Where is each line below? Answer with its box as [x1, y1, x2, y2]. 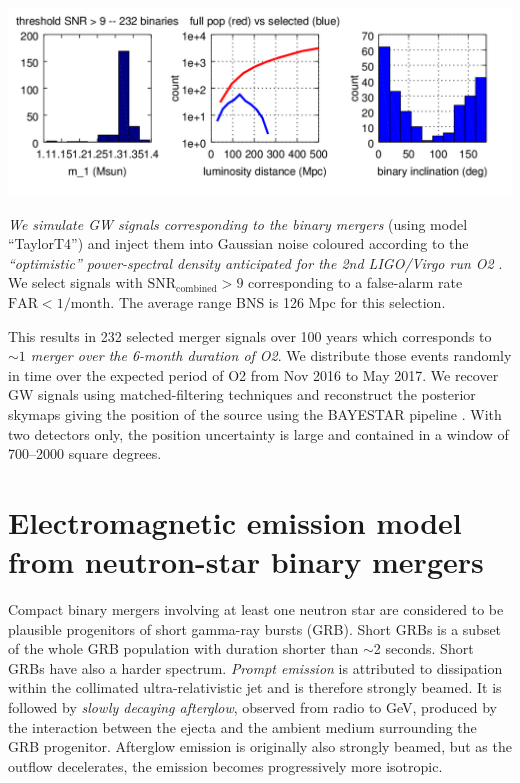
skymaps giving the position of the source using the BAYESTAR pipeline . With [8, 403, 502, 424]
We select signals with [8, 272, 143, 293]
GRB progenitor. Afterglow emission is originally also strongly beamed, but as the [8, 736, 512, 757]
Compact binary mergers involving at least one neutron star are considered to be [8, 599, 504, 620]
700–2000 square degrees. [8, 443, 162, 464]
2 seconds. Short [373, 638, 474, 659]
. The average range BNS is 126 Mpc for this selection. [110, 291, 446, 312]
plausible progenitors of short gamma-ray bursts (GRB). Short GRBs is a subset [8, 618, 502, 639]
